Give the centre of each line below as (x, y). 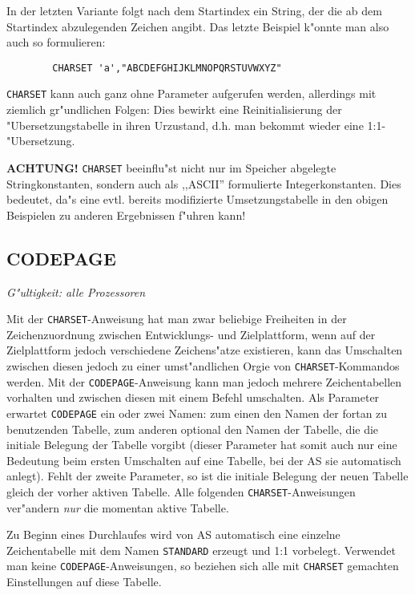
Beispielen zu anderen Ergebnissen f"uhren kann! (126, 215)
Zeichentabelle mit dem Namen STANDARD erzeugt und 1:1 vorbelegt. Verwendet (201, 550)
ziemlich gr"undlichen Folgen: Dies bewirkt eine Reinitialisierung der (174, 109)
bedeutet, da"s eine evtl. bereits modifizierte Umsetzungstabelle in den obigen (197, 199)
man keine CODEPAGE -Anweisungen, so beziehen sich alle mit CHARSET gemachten (203, 566)
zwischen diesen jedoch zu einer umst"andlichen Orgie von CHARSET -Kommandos (203, 365)
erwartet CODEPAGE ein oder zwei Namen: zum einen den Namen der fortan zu (197, 413)
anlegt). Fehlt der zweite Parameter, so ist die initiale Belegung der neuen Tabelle (207, 476)
